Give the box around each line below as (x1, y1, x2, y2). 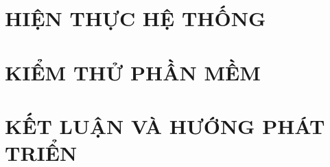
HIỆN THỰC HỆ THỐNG (5, 4, 266, 32)
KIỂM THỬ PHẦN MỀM (5, 58, 261, 86)
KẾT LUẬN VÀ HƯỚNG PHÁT (5, 111, 325, 140)
